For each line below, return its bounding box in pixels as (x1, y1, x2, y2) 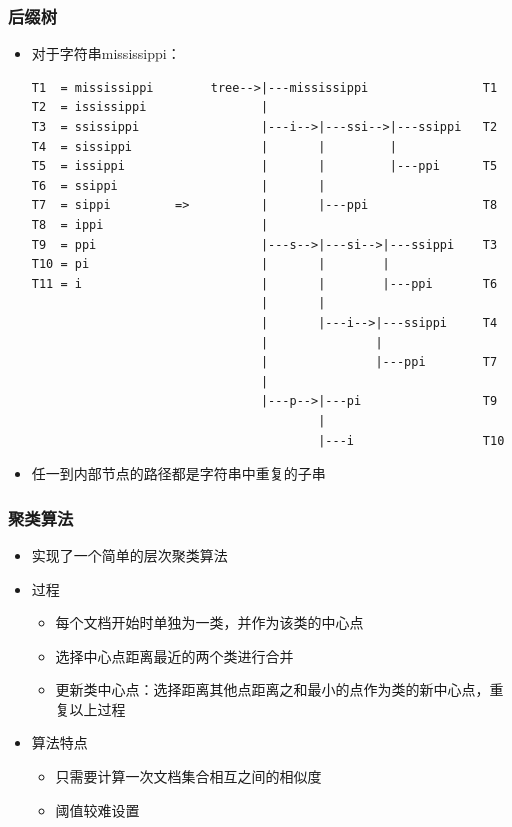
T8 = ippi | (31, 217, 269, 232)
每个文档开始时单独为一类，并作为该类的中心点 (55, 612, 364, 633)
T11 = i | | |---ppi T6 (31, 276, 498, 291)
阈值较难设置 (55, 799, 140, 820)
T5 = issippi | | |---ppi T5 (31, 159, 498, 174)
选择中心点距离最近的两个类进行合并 (55, 645, 294, 666)
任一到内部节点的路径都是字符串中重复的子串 (31, 463, 326, 484)
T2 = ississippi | (31, 100, 269, 115)
